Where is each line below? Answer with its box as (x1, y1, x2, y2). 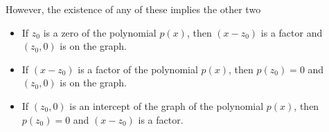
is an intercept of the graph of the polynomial (69, 98, 264, 113)
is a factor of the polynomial (78, 62, 198, 76)
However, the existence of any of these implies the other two (6, 2, 261, 16)
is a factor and (260, 25, 323, 39)
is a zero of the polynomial (43, 25, 157, 39)
